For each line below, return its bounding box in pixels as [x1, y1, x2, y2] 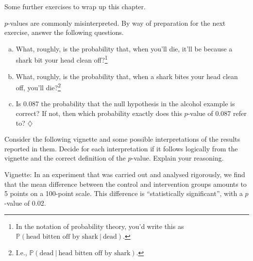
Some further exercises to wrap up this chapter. [4, 1, 146, 11]
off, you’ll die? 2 [16, 81, 61, 92]
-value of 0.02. [4, 197, 46, 208]
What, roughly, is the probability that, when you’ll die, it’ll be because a [16, 43, 233, 53]
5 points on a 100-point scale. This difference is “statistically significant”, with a [4, 188, 243, 198]
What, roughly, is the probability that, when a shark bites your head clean [16, 71, 238, 81]
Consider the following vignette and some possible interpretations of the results [4, 134, 240, 144]
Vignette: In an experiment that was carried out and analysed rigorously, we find [4, 169, 245, 179]
